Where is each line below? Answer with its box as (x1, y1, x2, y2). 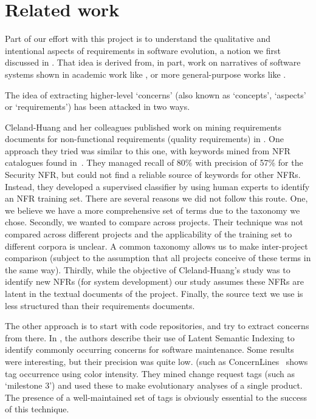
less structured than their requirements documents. (5, 299, 195, 312)
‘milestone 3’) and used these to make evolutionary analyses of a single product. (5, 379, 303, 392)
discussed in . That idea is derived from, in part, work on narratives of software (5, 56, 301, 69)
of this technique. (5, 403, 69, 415)
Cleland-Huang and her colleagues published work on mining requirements (5, 120, 282, 133)
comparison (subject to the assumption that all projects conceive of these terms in (5, 251, 311, 264)
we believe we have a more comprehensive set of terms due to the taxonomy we (5, 203, 300, 216)
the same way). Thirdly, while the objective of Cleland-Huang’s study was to (5, 263, 290, 276)
